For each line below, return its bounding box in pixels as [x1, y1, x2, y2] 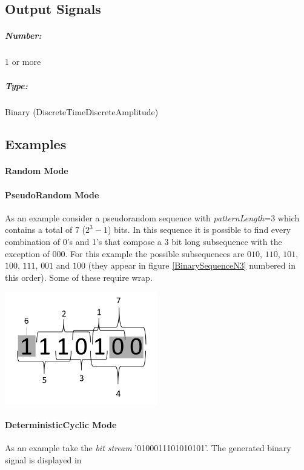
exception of [5, 247, 50, 260]
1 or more [5, 55, 41, 68]
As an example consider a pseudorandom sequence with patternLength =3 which [5, 211, 300, 224]
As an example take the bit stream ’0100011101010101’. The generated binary [5, 441, 291, 454]
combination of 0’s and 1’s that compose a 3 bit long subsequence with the [5, 235, 282, 248]
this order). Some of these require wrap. [5, 270, 153, 283]
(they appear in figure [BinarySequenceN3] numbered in [88, 259, 296, 272]
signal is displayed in [5, 453, 82, 466]
